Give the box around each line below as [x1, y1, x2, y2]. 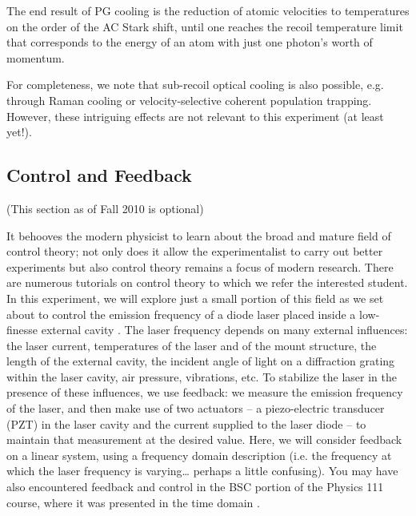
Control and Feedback [6, 163, 192, 187]
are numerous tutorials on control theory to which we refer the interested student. [6, 274, 408, 291]
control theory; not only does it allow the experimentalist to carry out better [6, 243, 383, 260]
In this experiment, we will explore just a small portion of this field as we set [6, 289, 384, 306]
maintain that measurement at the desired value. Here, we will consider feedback [6, 431, 402, 448]
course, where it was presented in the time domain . [6, 494, 260, 510]
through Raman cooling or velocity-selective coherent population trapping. [6, 91, 372, 108]
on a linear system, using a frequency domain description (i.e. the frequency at [6, 446, 392, 463]
